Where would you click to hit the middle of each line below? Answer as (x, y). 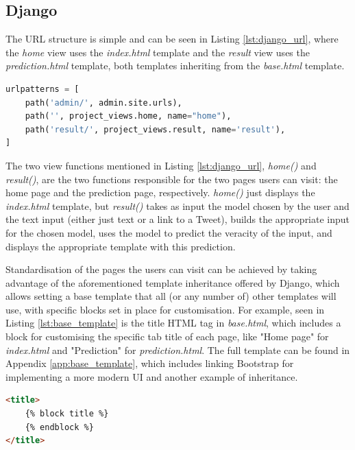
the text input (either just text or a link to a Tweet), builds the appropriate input (178, 219)
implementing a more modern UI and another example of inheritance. (152, 376)
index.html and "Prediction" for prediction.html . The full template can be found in (178, 350)
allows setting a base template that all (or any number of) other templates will (171, 296)
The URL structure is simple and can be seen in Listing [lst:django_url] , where (172, 39)
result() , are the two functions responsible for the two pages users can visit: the (172, 179)
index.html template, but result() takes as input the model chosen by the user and (177, 205)
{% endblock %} (59, 427)
